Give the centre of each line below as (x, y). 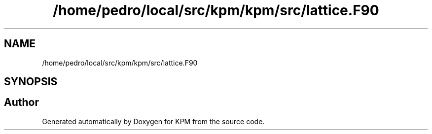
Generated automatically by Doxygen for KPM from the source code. (153, 121)
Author (21, 102)
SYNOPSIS (31, 82)
